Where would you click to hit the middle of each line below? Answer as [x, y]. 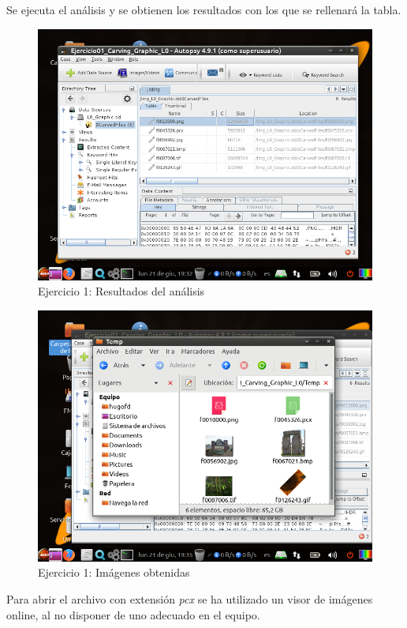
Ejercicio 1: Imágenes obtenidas [114, 572]
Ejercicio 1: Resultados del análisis [121, 291]
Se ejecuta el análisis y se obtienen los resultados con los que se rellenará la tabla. [204, 9]
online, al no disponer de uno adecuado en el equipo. [133, 614]
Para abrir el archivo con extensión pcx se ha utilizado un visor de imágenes [190, 598]
